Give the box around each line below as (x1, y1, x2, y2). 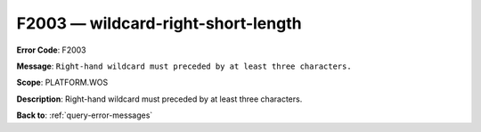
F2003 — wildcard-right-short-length (16, 13, 302, 33)
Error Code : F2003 (16, 45, 86, 55)
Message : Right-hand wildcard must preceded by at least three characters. (16, 61, 352, 71)
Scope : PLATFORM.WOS (16, 77, 109, 88)
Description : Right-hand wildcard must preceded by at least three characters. (16, 94, 303, 104)
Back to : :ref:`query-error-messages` (16, 110, 153, 120)
